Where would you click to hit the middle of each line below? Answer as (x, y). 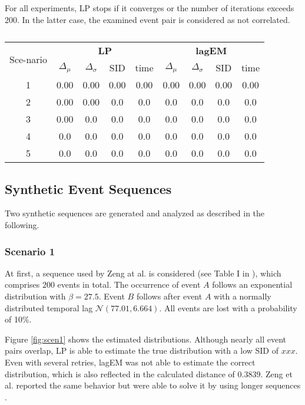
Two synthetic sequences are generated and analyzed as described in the (135, 213)
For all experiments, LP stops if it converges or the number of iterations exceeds (150, 8)
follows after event (169, 296)
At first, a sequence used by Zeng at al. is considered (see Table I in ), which (143, 273)
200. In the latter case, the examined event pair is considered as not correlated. (147, 19)
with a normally (243, 296)
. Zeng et (276, 373)
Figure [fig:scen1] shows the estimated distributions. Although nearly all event (145, 339)
